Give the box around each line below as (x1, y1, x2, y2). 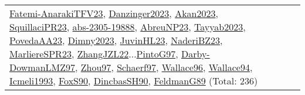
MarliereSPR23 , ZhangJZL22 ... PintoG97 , (9, 47, 178, 60)
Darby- (181, 47, 210, 60)
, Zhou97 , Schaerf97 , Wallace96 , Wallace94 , (75, 60, 253, 74)
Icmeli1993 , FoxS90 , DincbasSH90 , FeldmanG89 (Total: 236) (9, 74, 258, 87)
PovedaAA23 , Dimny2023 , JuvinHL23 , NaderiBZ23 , (9, 33, 223, 47)
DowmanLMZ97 (9, 60, 76, 74)
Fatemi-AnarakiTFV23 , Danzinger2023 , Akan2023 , (9, 6, 218, 20)
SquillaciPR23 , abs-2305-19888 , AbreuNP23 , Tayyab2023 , (9, 20, 246, 33)
